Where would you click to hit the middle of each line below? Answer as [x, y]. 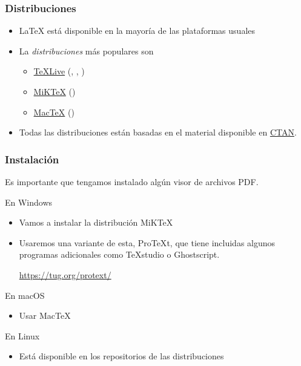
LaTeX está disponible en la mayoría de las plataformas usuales [137, 31]
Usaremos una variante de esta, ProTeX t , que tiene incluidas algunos [147, 242]
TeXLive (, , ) [59, 71]
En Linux [22, 335]
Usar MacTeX [45, 315]
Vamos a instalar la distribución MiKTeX [96, 222]
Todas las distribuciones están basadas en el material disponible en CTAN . [158, 132]
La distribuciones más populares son [86, 51]
